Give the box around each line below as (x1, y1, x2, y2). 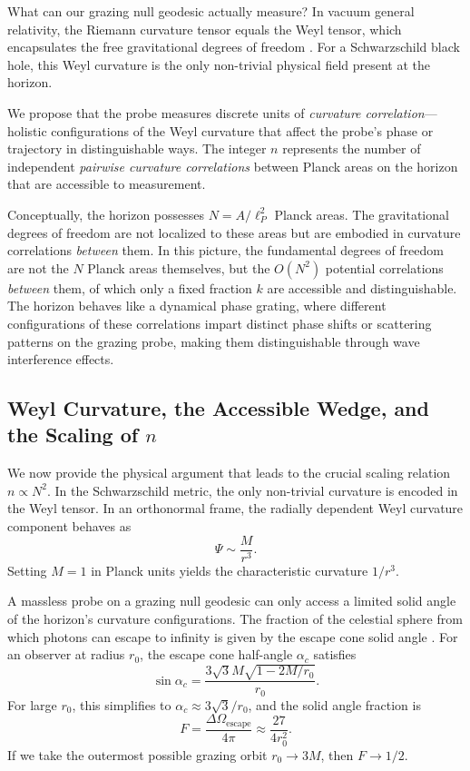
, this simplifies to (72, 695, 171, 714)
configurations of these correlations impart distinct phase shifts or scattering (7, 313, 432, 332)
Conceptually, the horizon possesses (7, 204, 205, 223)
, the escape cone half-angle (140, 645, 293, 664)
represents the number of (282, 139, 421, 158)
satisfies (313, 645, 357, 664)
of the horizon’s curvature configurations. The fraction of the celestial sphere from (7, 608, 463, 628)
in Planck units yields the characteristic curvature (91, 560, 368, 579)
